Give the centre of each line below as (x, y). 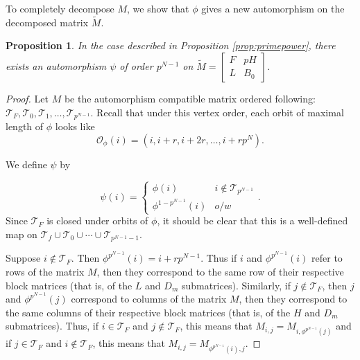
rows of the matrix (45, 271)
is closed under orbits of (97, 220)
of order (136, 66)
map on (22, 234)
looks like (75, 126)
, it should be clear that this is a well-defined (252, 220)
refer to (327, 258)
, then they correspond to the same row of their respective (220, 271)
